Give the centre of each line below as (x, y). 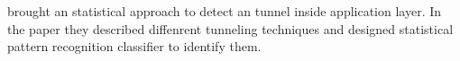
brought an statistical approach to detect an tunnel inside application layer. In (225, 11)
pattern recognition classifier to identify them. (134, 46)
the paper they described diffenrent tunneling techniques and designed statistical (230, 28)
